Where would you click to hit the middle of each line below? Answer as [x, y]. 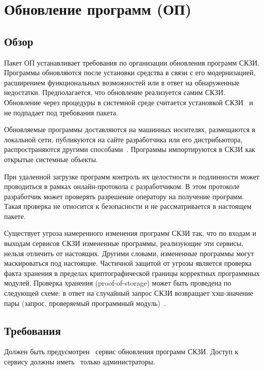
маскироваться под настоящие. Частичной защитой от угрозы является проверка [128, 263]
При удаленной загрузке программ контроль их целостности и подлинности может [132, 176]
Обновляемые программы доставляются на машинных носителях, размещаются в [130, 129]
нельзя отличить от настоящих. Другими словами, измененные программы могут [129, 253]
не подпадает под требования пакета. [61, 112]
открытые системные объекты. [51, 159]
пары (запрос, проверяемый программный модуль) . [85, 303]
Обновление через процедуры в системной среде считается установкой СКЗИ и [129, 102]
